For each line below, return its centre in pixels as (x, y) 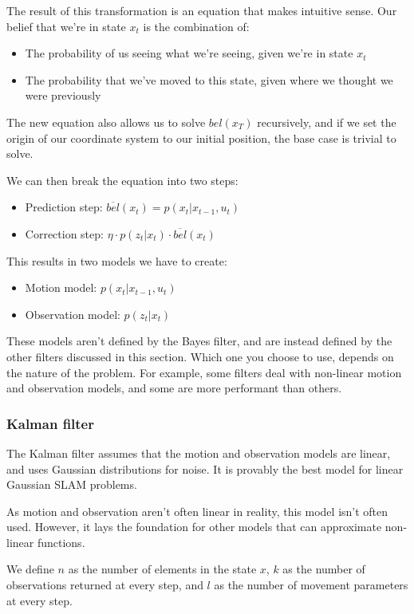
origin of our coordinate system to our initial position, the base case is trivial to (201, 138)
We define (30, 569)
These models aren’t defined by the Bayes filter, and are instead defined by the (199, 341)
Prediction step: (64, 207)
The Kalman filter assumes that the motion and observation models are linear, (199, 453)
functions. (61, 542)
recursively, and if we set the (327, 122)
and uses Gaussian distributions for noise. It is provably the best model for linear (205, 468)
